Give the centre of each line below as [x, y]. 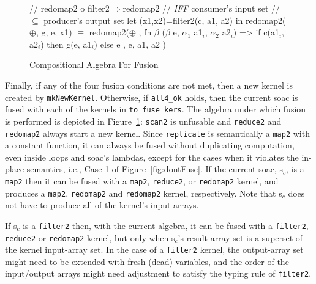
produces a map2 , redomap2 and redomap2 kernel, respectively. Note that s [144, 193]
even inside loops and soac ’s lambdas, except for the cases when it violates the [152, 157]
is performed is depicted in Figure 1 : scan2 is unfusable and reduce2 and [143, 121]
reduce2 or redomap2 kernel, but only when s [90, 237]
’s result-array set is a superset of [240, 237]
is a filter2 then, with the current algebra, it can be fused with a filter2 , [166, 225]
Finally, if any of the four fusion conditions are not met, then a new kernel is [149, 85]
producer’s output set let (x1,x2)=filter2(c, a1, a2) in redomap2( [165, 20]
